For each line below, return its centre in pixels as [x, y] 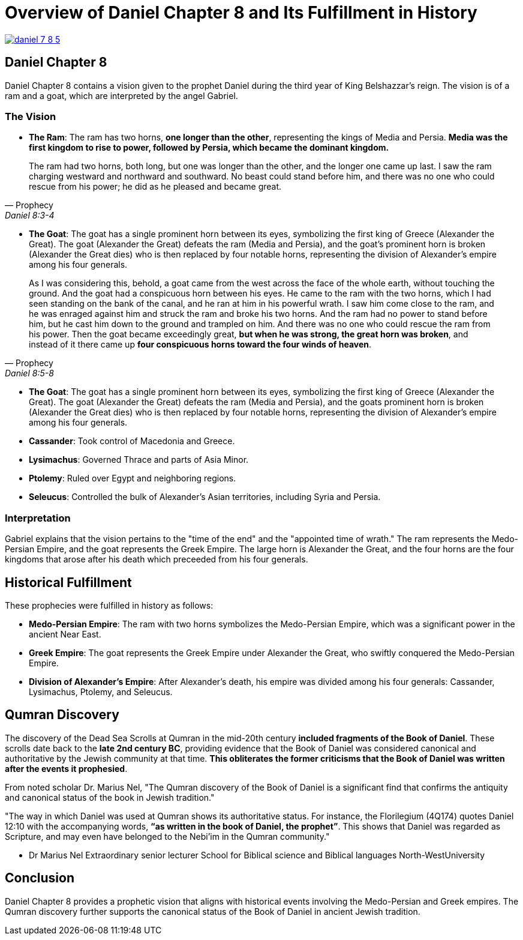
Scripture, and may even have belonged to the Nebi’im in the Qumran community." [167, 836]
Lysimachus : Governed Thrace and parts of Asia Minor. [139, 460]
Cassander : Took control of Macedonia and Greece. [132, 441]
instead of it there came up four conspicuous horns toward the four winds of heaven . [200, 345]
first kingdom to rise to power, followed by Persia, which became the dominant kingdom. [209, 148]
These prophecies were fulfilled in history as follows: [109, 605]
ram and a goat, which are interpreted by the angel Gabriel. [121, 95]
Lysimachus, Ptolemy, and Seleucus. [101, 691]
